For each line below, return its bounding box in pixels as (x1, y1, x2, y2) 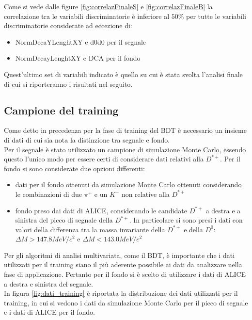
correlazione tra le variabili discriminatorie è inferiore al (4, 11, 170, 21)
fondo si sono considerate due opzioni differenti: (4, 163, 145, 173)
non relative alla (121, 189, 170, 199)
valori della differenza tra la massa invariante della (15, 224, 165, 234)
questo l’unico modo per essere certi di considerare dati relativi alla (4, 154, 204, 164)
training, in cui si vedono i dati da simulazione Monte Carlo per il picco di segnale (4, 297, 248, 307)
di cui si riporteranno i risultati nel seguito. (4, 79, 133, 89)
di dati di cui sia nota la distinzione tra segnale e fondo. (4, 134, 170, 144)
